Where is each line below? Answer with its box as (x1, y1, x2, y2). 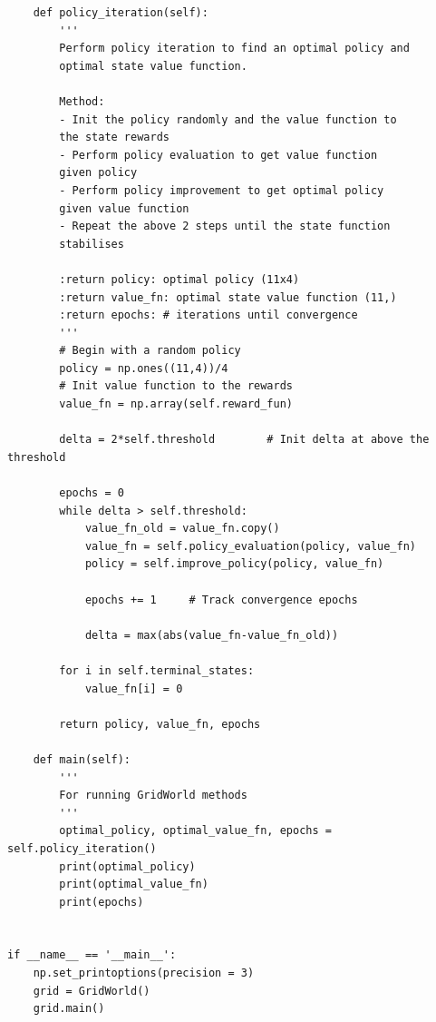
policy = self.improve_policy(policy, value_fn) (84, 557, 384, 571)
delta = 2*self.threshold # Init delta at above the (59, 433, 430, 447)
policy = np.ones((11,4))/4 (59, 361, 228, 375)
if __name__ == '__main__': (7, 948, 177, 962)
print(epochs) (59, 895, 144, 909)
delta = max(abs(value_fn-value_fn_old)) (84, 628, 339, 642)
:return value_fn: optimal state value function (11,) (59, 290, 397, 304)
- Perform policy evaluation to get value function (59, 148, 378, 162)
